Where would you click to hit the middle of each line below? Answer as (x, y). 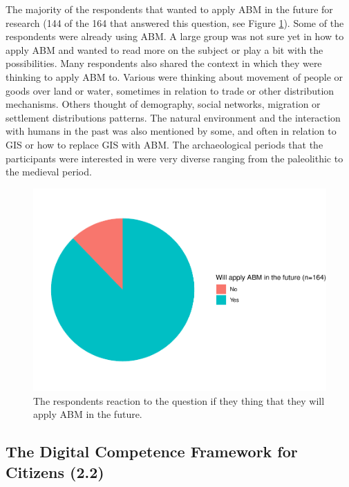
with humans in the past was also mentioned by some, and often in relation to (171, 131)
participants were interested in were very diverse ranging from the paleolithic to (174, 158)
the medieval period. (49, 172)
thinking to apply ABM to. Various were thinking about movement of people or (174, 76)
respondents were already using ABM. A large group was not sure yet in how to (175, 36)
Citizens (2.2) (55, 471)
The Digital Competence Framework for (152, 451)
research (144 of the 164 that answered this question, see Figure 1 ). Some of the (175, 22)
